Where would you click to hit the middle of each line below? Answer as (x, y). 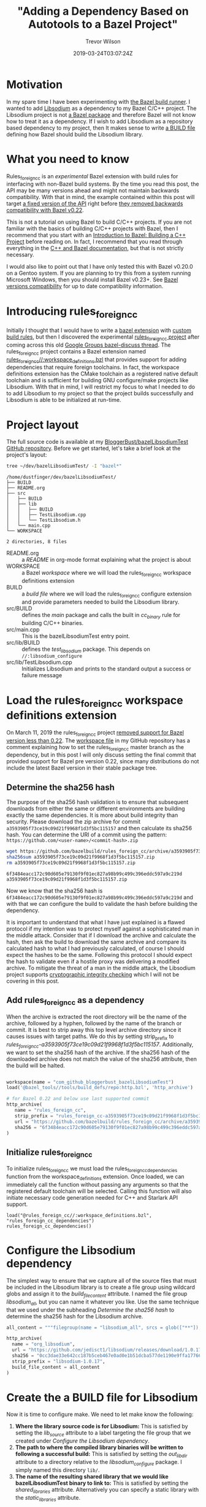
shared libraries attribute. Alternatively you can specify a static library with (107, 1490)
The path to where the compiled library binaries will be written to (99, 1447)
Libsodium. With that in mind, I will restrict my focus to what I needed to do (101, 387)
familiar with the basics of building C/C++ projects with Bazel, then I (92, 229)
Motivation (35, 85)
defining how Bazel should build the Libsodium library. (75, 134)
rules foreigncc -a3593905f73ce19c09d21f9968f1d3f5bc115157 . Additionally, (100, 1045)
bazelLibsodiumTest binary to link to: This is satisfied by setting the (102, 1483)
